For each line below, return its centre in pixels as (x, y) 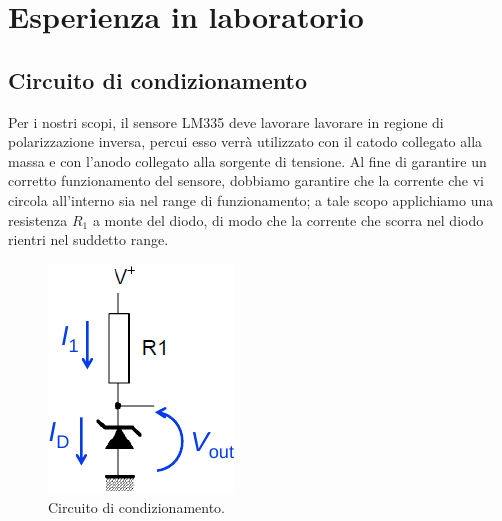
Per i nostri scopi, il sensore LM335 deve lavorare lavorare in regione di (226, 121)
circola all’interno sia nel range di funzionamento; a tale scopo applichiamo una (251, 199)
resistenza (38, 219)
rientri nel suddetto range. (88, 239)
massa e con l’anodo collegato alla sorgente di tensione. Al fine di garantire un (247, 160)
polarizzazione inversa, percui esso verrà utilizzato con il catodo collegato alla (245, 141)
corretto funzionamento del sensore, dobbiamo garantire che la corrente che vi (246, 180)
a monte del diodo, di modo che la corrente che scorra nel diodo (288, 219)
